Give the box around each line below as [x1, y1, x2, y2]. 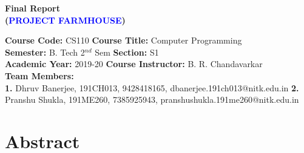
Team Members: [5, 69, 74, 82]
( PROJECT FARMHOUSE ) [5, 13, 126, 26]
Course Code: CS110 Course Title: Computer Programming [5, 34, 242, 47]
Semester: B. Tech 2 [5, 45, 85, 58]
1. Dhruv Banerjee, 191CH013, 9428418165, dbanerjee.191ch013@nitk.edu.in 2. [5, 81, 299, 94]
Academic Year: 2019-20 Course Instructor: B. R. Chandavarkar [5, 57, 263, 70]
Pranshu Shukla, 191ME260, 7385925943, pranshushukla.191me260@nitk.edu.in [5, 93, 299, 106]
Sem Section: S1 [95, 45, 159, 58]
